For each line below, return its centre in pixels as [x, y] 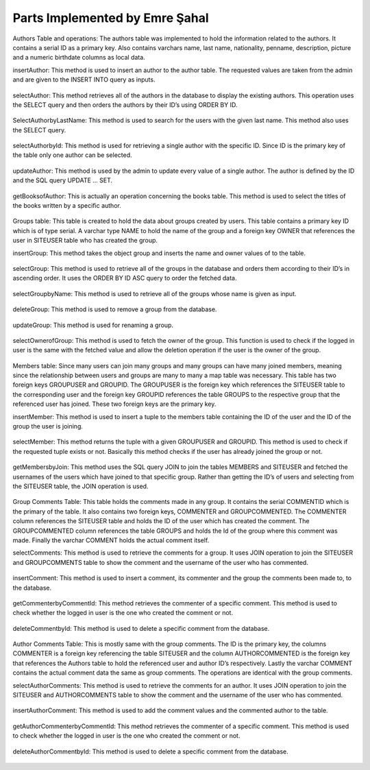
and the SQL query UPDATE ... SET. [63, 180]
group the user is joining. [48, 426]
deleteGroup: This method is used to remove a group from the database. [115, 309]
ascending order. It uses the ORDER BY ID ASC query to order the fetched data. [125, 278]
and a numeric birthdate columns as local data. [79, 58]
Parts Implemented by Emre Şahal [111, 18]
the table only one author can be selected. [73, 155]
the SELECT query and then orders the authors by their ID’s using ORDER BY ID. [125, 105]
